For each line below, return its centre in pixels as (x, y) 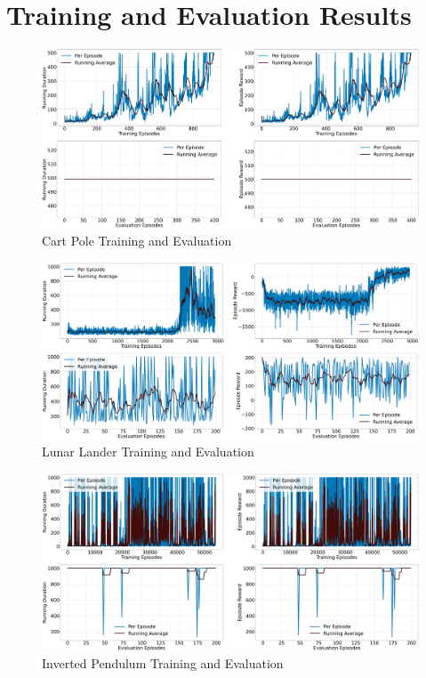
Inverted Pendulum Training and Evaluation (163, 663)
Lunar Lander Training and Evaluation (148, 452)
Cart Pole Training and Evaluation (137, 241)
